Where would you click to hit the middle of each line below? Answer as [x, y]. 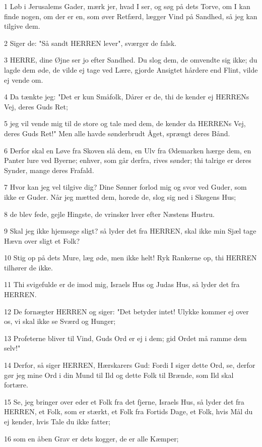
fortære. [16, 385]
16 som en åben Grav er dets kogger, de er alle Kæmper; [91, 438]
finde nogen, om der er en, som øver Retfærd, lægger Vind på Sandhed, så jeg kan [131, 16]
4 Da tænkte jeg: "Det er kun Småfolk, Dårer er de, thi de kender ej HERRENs [127, 97]
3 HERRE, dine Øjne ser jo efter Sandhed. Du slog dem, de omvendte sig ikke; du [131, 60]
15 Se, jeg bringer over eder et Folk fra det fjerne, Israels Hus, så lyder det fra [124, 401]
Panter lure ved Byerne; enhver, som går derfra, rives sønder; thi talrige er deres [128, 160]
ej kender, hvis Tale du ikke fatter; [57, 421]
